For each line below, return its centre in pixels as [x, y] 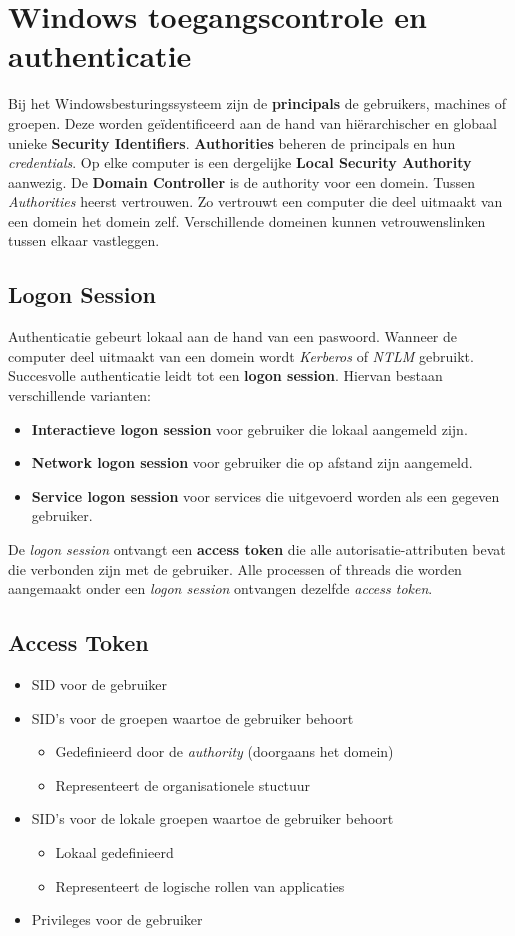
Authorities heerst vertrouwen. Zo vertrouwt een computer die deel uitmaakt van [255, 201]
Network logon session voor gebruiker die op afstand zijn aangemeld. [252, 462]
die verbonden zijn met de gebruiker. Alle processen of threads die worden [235, 568]
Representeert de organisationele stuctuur [183, 784]
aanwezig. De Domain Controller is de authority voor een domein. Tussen [242, 181]
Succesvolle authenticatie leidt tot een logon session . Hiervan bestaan [225, 375]
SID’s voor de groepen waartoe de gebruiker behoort [192, 717]
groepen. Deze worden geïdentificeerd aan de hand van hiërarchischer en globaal [252, 122]
